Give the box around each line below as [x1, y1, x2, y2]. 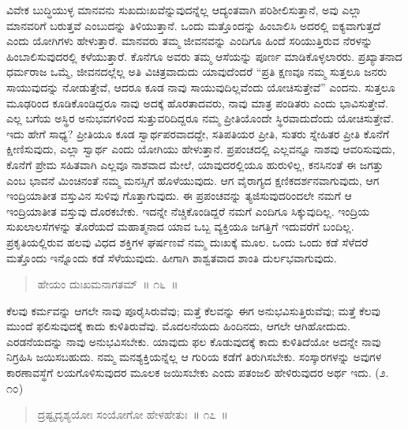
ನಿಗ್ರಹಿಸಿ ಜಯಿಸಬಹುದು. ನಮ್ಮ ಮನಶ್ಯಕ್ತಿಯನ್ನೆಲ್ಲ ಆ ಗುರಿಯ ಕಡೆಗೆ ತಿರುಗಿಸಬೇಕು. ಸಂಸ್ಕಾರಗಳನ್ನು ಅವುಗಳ [6, 348, 382, 365]
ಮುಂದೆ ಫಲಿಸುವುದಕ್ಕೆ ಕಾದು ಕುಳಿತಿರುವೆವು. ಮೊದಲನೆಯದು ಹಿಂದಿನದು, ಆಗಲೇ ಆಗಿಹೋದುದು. [6, 318, 350, 334]
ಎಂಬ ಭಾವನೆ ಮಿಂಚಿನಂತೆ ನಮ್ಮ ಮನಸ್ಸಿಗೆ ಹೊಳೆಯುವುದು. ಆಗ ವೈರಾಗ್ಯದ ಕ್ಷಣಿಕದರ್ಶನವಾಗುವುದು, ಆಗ [6, 171, 380, 188]
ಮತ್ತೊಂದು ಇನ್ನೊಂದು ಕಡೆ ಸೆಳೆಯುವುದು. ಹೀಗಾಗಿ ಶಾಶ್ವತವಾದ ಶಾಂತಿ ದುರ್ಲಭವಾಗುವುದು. [6, 249, 337, 265]
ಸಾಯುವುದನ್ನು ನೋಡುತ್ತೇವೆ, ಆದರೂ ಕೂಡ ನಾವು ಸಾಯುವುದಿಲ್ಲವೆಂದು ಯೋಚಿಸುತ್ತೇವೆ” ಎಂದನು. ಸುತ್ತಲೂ [6, 78, 395, 95]
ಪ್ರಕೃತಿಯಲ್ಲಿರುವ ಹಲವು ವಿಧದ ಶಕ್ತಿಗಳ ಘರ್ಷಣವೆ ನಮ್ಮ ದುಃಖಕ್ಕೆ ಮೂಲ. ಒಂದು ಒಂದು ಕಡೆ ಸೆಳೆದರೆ [6, 233, 369, 250]
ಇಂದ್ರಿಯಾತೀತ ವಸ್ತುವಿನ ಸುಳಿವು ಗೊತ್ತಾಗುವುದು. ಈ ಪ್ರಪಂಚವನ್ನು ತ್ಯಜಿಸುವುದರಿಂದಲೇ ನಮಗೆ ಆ [6, 187, 352, 204]
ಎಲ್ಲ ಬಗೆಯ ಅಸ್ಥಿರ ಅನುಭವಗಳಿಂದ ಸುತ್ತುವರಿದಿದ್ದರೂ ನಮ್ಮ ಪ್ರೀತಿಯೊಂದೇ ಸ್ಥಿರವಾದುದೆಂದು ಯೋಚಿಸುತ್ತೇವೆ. [6, 110, 394, 126]
